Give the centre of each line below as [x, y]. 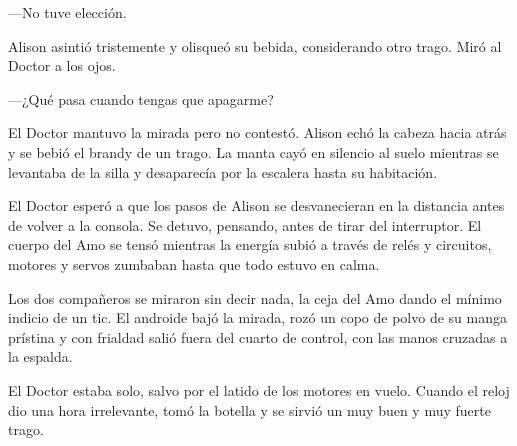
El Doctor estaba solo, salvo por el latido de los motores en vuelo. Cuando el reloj [259, 389]
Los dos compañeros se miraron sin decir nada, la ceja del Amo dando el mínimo [255, 297]
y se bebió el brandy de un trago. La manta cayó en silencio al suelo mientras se [253, 151]
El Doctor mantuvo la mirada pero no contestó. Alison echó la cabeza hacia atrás [257, 132]
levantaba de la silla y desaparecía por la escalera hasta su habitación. [223, 171]
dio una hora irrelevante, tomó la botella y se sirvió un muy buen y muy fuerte [249, 409]
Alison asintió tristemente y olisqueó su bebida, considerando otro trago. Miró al [255, 45]
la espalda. [40, 356]
